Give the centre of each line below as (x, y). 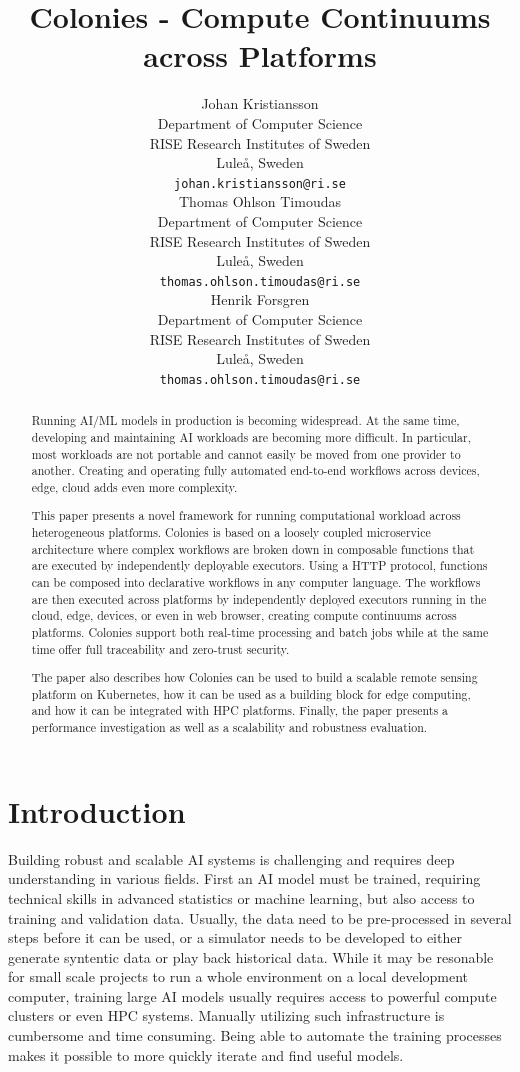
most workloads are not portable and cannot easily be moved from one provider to (246, 453)
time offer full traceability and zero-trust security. (160, 648)
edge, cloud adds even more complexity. (134, 486)
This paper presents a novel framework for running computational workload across (246, 515)
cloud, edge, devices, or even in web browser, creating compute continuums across (244, 615)
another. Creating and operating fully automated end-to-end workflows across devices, (255, 470)
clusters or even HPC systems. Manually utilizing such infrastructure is (226, 1015)
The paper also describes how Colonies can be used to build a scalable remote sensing (254, 677)
